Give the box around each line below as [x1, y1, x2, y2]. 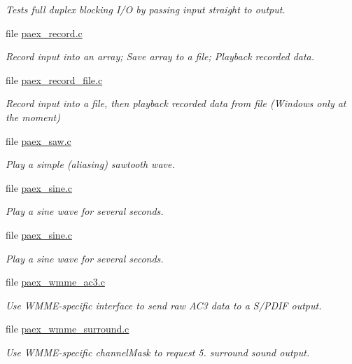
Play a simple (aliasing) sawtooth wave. [6, 157, 175, 171]
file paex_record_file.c [6, 72, 103, 87]
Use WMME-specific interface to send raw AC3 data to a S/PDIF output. [6, 297, 322, 312]
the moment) [6, 109, 60, 124]
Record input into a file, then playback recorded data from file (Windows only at [6, 96, 346, 111]
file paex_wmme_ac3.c [6, 274, 105, 289]
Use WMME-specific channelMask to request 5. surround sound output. [6, 344, 310, 359]
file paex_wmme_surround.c [6, 321, 129, 336]
